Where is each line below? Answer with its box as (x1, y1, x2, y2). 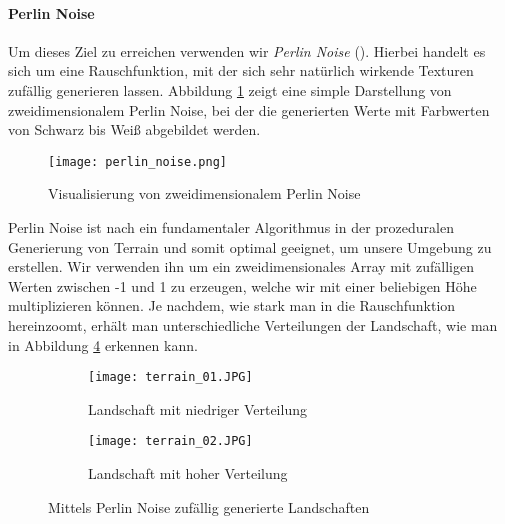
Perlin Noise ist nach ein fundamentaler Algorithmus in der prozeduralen (8, 217, 454, 238)
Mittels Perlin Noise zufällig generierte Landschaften (48, 496, 370, 517)
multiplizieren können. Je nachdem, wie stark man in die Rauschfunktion (8, 295, 456, 316)
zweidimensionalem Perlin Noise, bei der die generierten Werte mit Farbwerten (8, 99, 490, 120)
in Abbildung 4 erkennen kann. (8, 334, 198, 355)
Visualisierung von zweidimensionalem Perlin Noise (48, 183, 361, 204)
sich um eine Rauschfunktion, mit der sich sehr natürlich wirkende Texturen (8, 60, 474, 81)
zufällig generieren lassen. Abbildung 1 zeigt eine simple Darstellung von (8, 79, 452, 100)
